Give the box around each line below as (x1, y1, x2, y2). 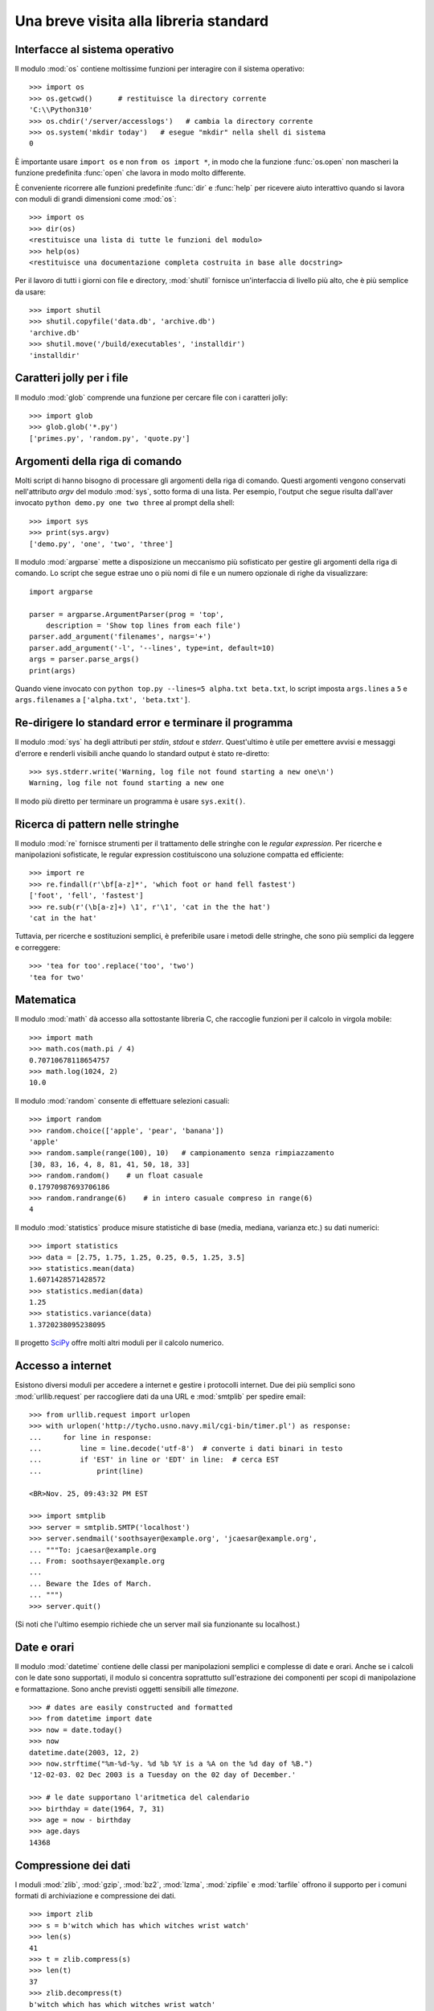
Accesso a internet (14, 1359, 112, 1373)
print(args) (29, 666, 76, 675)
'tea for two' (29, 973, 84, 981)
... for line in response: (29, 1433, 153, 1441)
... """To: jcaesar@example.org (29, 1545, 157, 1554)
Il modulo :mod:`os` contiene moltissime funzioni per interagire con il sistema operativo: (14, 64, 305, 74)
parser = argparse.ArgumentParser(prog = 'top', (29, 610, 224, 619)
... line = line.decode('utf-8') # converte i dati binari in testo (29, 1444, 343, 1454)
